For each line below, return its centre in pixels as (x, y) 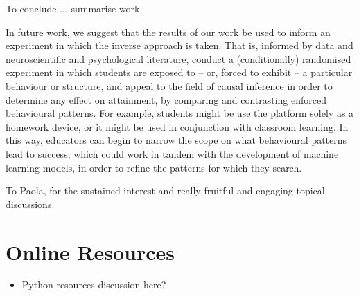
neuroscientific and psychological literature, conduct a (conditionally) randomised (178, 58)
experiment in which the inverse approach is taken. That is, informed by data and (179, 45)
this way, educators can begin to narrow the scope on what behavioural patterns (176, 140)
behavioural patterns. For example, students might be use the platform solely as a (180, 113)
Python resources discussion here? (94, 285)
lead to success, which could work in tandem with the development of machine (172, 153)
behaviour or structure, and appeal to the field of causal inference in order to (169, 85)
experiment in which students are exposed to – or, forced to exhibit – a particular (179, 72)
